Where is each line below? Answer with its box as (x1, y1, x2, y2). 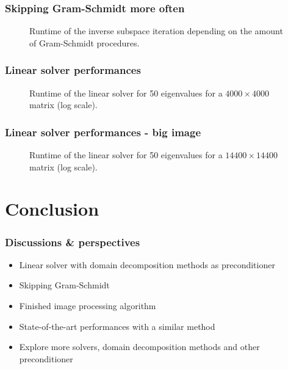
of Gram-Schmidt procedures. (29, 36, 140, 49)
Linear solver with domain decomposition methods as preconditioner (19, 258, 275, 271)
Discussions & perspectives (5, 234, 140, 249)
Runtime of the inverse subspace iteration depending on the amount (29, 24, 283, 37)
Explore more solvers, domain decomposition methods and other (19, 340, 260, 353)
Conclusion (5, 196, 99, 221)
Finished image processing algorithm (19, 299, 156, 312)
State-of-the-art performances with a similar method (19, 320, 215, 332)
